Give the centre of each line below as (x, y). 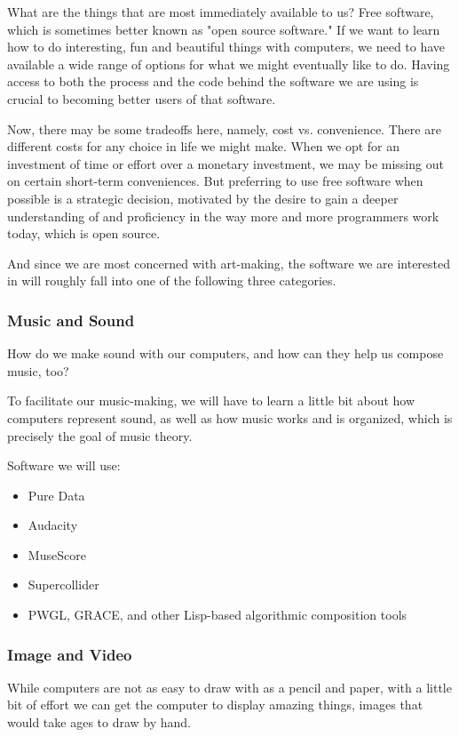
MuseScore (57, 554)
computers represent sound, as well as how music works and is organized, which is (230, 417)
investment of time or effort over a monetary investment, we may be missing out (226, 163)
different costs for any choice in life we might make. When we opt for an (203, 146)
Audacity (53, 525)
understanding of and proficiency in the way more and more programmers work (223, 216)
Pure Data (56, 495)
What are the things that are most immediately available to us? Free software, (221, 12)
